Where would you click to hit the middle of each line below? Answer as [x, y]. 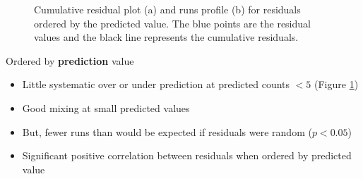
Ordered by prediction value [70, 60]
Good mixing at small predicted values [106, 107]
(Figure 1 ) [337, 84]
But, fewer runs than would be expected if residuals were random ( [167, 131]
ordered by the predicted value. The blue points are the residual [172, 23]
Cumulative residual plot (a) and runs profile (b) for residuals [167, 9]
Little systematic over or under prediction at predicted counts [156, 84]
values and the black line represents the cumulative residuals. [166, 37]
